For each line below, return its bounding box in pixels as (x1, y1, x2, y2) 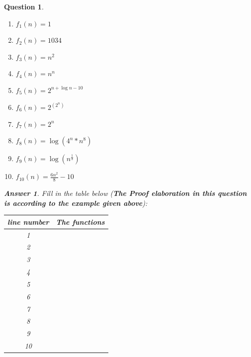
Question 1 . (4, 1, 44, 11)
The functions (56, 216, 105, 227)
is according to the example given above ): (4, 197, 148, 208)
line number (7, 216, 49, 227)
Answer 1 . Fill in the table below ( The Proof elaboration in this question (4, 188, 247, 198)
